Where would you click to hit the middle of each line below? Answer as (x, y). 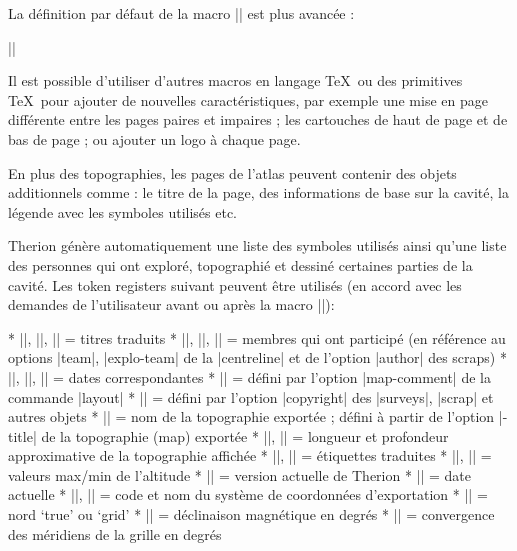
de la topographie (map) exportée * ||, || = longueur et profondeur (245, 435)
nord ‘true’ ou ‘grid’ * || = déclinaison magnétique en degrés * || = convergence (251, 514)
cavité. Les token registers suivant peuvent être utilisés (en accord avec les (235, 284)
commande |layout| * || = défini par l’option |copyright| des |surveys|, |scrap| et (251, 396)
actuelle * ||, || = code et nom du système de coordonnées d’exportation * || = (248, 494)
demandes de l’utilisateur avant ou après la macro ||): (171, 304)
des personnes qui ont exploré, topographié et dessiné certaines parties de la (240, 264)
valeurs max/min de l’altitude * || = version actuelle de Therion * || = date (240, 474)
